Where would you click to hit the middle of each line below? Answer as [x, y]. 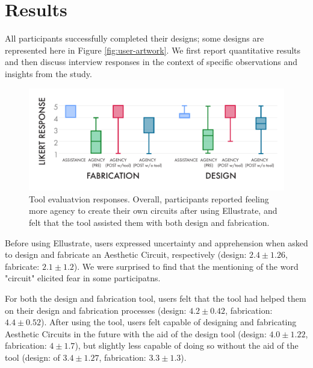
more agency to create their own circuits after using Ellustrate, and [153, 211]
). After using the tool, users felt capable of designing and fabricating [169, 322]
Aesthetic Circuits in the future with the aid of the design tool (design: [136, 333]
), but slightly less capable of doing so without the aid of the [187, 345]
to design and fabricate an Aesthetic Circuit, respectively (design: [126, 254]
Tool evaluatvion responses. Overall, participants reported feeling [149, 198]
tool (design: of [33, 357]
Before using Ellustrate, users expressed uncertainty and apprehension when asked [156, 242]
